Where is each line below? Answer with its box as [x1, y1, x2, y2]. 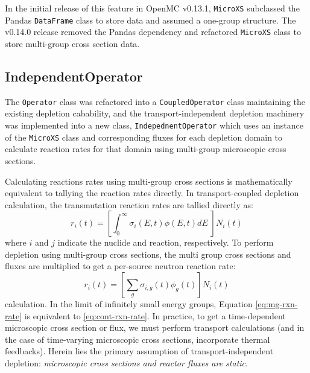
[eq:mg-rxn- [255, 298, 298, 310]
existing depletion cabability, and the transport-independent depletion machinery [5, 107, 305, 120]
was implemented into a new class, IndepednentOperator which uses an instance [5, 119, 303, 132]
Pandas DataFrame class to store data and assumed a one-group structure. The [5, 13, 296, 26]
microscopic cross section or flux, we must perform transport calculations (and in [5, 321, 305, 334]
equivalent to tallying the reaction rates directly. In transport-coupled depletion [5, 186, 299, 199]
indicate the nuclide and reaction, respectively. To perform [57, 236, 274, 249]
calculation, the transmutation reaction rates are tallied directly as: [5, 198, 253, 211]
